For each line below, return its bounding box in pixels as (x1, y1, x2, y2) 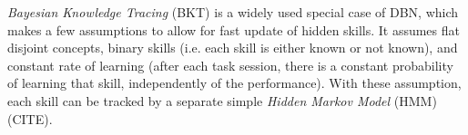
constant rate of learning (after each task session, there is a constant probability (7, 55, 453, 74)
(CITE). (7, 109, 53, 128)
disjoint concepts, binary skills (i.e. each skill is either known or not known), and (7, 38, 458, 57)
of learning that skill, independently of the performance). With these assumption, (7, 73, 462, 92)
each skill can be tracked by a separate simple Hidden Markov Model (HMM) (7, 91, 437, 110)
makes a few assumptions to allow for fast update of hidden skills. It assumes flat (7, 20, 460, 39)
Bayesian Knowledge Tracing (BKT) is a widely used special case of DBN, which (7, 3, 459, 21)
